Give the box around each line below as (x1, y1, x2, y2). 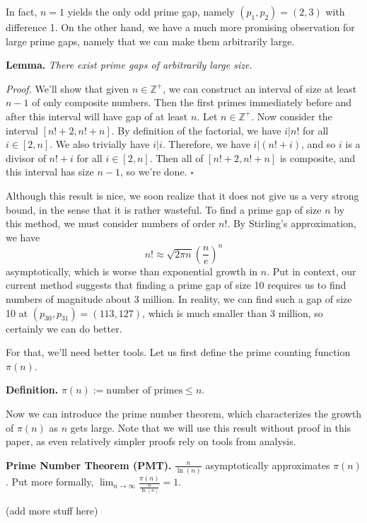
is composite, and (279, 150, 356, 165)
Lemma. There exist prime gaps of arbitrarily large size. (6, 57, 252, 72)
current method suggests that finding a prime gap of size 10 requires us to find (6, 277, 346, 292)
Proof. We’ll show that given (6, 81, 129, 96)
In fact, (6, 4, 37, 18)
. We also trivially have (49, 137, 150, 151)
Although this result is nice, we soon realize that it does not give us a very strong (6, 188, 359, 202)
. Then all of (149, 150, 204, 165)
